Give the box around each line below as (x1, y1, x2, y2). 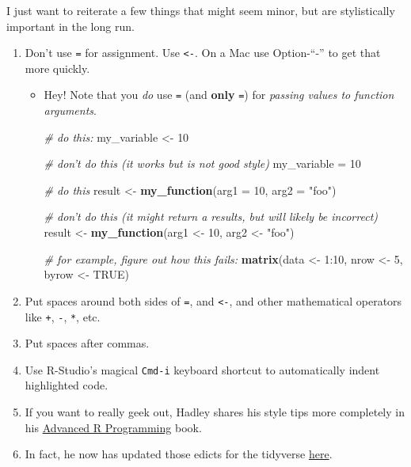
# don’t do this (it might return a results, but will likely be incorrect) (44, 208, 379, 225)
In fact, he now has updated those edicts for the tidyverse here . (25, 446, 333, 462)
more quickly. (25, 59, 90, 76)
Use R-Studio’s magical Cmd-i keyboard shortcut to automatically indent (25, 361, 380, 378)
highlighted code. (25, 377, 108, 393)
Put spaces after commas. (25, 335, 150, 351)
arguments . (44, 102, 97, 119)
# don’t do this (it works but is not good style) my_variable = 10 (44, 155, 361, 172)
